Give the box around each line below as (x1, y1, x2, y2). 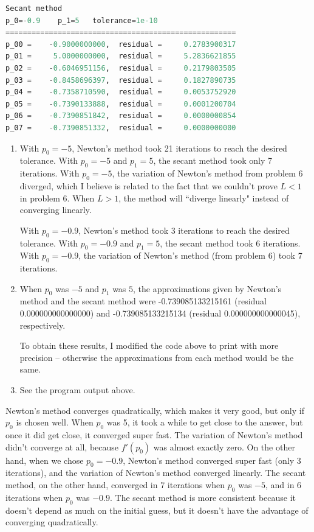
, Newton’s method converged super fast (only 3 (123, 453, 301, 466)
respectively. (19, 318, 66, 331)
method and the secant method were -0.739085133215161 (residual (19, 295, 267, 307)
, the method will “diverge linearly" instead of (118, 191, 289, 204)
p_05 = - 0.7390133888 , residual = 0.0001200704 (5, 99, 236, 108)
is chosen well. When (16, 416, 94, 429)
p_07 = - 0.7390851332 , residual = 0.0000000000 (5, 123, 236, 132)
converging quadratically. (5, 516, 98, 528)
